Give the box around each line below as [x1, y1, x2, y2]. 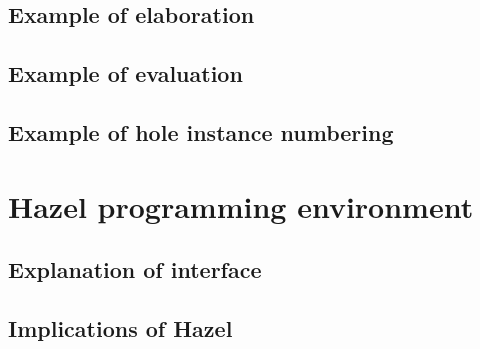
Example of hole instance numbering [8, 116, 394, 147]
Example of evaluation [8, 58, 243, 89]
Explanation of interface [8, 254, 262, 285]
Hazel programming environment [8, 185, 474, 226]
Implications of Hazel [8, 312, 233, 343]
